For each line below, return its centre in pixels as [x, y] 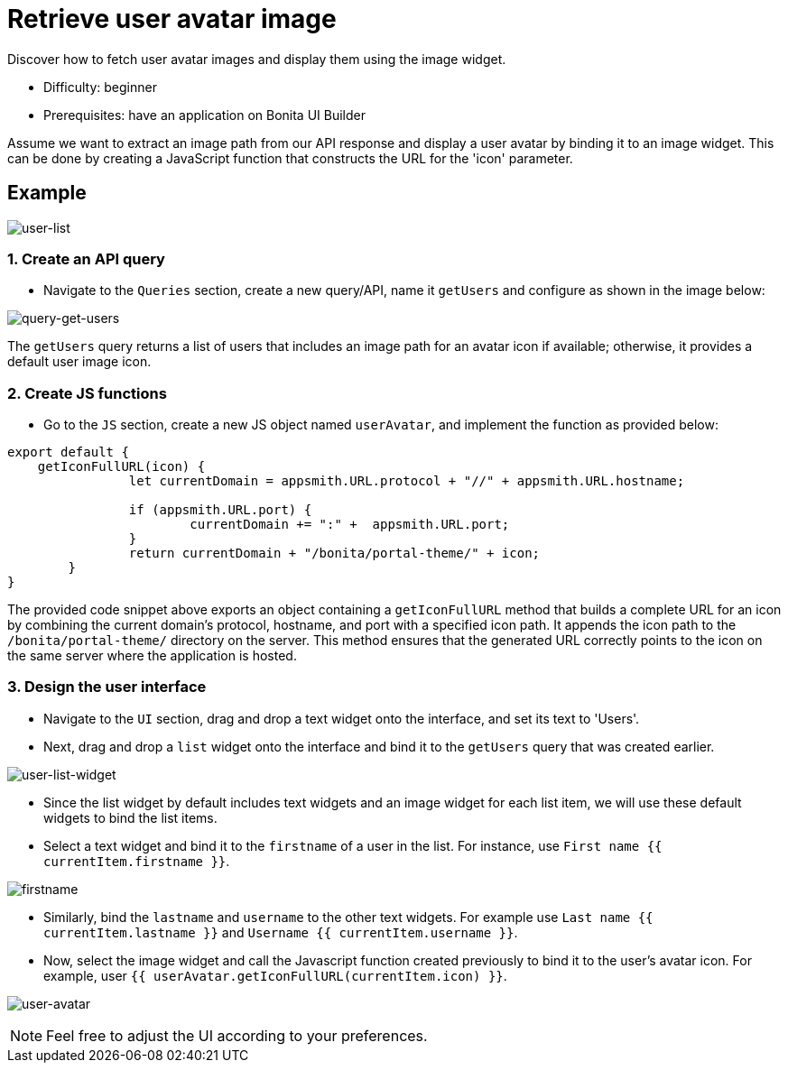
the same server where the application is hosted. [152, 656]
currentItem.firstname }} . [137, 861]
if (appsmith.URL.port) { [220, 510]
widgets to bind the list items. [130, 817]
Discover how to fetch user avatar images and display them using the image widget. [257, 59]
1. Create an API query [86, 258]
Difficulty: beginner [100, 87]
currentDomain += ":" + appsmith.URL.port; [350, 525]
